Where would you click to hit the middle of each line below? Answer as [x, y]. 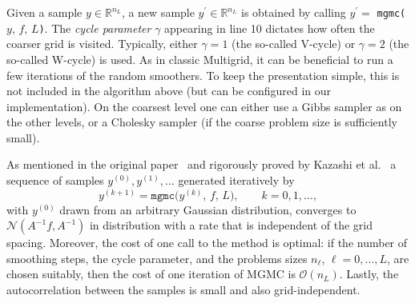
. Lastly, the [369, 274]
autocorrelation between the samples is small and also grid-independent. [183, 290]
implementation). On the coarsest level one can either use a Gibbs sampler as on [204, 106]
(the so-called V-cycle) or [294, 44]
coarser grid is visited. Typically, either [102, 44]
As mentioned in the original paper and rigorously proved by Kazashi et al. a [201, 164]
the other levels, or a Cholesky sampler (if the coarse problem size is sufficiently [202, 122]
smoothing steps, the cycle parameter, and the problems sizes [157, 258]
